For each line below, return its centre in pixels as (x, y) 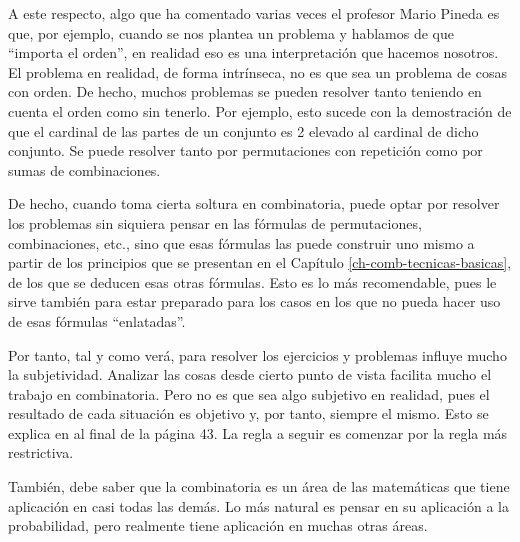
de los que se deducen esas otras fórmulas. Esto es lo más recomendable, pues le (252, 281)
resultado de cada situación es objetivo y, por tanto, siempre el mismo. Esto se (248, 413)
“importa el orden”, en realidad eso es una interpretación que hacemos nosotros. (253, 52)
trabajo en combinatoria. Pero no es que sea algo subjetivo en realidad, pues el (249, 393)
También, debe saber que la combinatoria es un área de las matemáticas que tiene (259, 486)
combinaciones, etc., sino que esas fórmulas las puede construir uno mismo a (241, 242)
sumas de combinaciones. (84, 169)
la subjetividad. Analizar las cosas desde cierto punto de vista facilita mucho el (250, 374)
